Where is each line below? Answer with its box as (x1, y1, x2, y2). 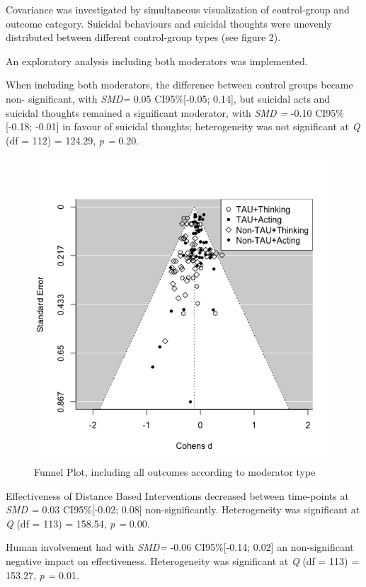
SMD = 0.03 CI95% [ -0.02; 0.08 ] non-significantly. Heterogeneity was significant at (6, 502, 360, 517)
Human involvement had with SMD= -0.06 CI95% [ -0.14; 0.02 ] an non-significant (6, 540, 354, 554)
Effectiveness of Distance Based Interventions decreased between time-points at (6, 488, 349, 503)
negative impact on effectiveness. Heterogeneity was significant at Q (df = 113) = (6, 553, 360, 568)
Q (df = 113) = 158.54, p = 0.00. (6, 515, 150, 530)
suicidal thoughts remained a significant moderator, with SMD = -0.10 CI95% (6, 105, 344, 120)
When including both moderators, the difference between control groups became (6, 77, 353, 92)
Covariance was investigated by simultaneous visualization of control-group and (6, 2, 350, 16)
